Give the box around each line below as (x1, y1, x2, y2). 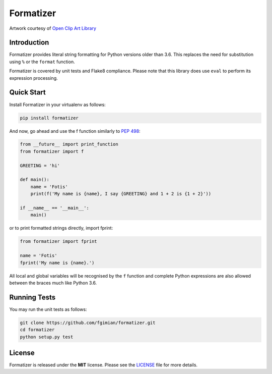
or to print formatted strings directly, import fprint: (9, 225, 113, 231)
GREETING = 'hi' (20, 163, 60, 169)
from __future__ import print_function (20, 141, 118, 147)
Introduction (9, 38, 49, 47)
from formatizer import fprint (20, 239, 98, 244)
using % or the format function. (9, 59, 75, 65)
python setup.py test (20, 334, 74, 340)
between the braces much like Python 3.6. (9, 280, 97, 286)
